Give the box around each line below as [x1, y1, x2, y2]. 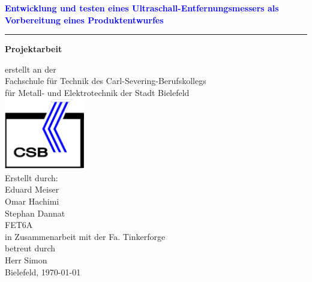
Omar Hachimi [5, 195, 59, 208]
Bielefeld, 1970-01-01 [5, 265, 81, 278]
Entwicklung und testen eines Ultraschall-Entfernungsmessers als [5, 2, 279, 14]
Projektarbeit [5, 43, 62, 55]
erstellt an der [5, 62, 56, 75]
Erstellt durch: [5, 171, 58, 184]
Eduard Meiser [5, 183, 59, 196]
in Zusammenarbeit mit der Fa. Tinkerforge [5, 230, 166, 242]
